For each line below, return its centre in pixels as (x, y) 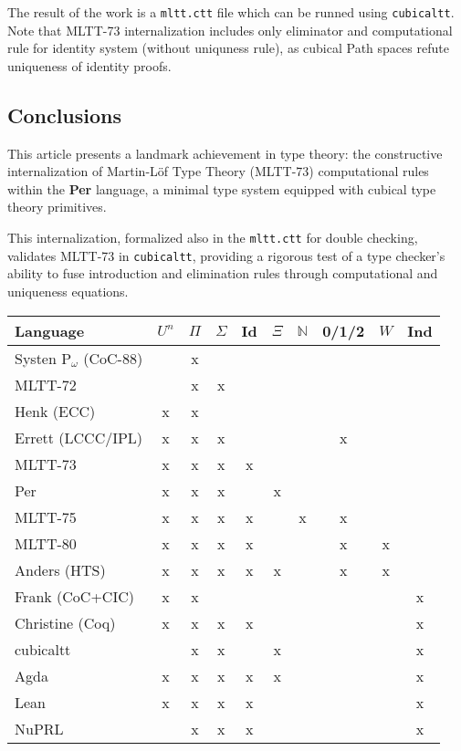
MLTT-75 (46, 516)
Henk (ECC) (55, 411)
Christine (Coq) (65, 622)
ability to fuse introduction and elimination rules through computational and (223, 273)
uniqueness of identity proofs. (89, 65)
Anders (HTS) (60, 569)
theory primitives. (57, 207)
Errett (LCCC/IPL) (79, 437)
